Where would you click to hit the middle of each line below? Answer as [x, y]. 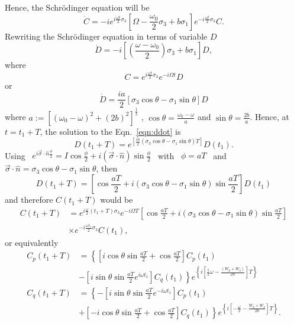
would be [117, 200]
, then [107, 168]
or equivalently [32, 242]
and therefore [29, 200]
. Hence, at [270, 117]
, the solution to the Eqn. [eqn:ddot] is [110, 131]
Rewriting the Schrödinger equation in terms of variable [106, 36]
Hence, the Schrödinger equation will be [77, 7]
